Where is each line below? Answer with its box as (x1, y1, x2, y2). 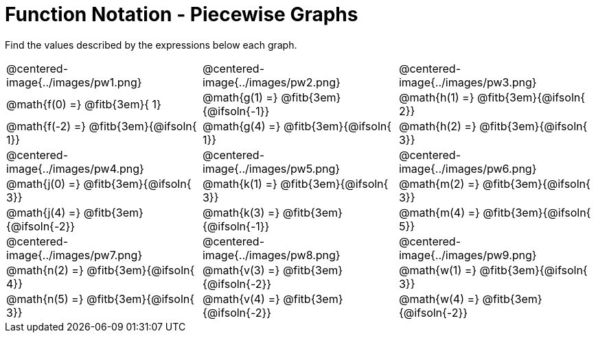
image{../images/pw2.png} (202, 75, 341, 89)
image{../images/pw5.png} (202, 161, 341, 176)
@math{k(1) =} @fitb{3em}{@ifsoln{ (202, 176, 389, 191)
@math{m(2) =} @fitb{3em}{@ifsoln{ (398, 176, 591, 191)
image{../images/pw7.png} (6, 248, 143, 262)
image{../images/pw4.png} (6, 161, 144, 176)
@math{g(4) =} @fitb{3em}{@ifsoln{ (202, 119, 392, 133)
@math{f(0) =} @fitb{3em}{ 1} (6, 97, 161, 111)
